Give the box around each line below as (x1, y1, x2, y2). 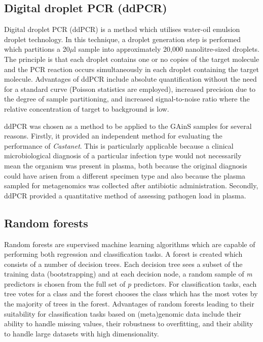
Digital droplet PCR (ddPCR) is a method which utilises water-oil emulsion (4, 24, 240, 35)
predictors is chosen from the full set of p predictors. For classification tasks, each (4, 278, 257, 289)
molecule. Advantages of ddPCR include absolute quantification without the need (4, 74, 257, 84)
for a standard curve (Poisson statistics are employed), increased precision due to (4, 83, 256, 94)
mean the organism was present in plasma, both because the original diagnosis (4, 160, 247, 170)
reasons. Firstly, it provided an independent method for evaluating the (4, 130, 222, 141)
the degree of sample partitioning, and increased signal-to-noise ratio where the (4, 93, 250, 104)
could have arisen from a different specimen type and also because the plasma (4, 170, 246, 181)
